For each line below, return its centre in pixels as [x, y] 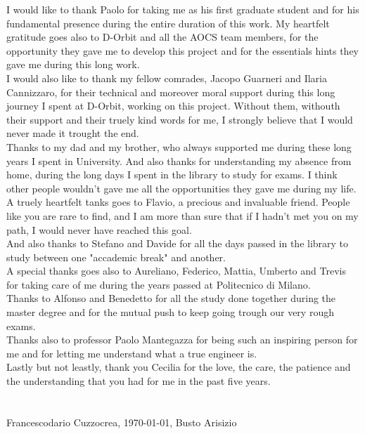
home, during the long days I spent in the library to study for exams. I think [172, 175]
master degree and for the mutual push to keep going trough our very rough [170, 312]
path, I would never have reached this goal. [99, 229]
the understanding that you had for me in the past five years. [139, 381]
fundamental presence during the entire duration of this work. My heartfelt [168, 23]
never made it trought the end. [73, 133]
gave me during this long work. [73, 64]
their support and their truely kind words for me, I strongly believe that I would [180, 119]
